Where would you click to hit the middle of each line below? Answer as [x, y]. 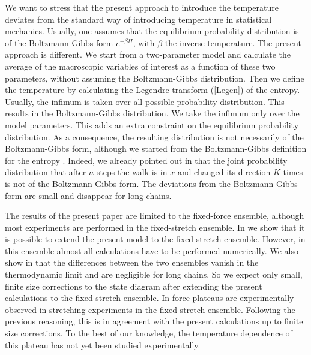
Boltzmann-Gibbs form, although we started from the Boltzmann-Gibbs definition [156, 148]
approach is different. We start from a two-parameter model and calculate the [148, 54]
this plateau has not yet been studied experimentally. [103, 345]
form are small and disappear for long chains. [88, 195]
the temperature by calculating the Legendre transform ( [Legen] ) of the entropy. [152, 90]
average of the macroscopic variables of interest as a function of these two [140, 66]
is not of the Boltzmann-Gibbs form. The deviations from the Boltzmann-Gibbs [151, 183]
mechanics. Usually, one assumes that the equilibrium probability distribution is [152, 31]
